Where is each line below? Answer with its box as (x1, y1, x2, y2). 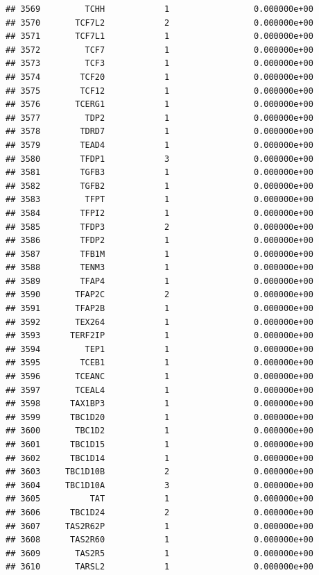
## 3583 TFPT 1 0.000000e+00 (6, 194, 313, 205)
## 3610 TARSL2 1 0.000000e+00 (6, 562, 313, 572)
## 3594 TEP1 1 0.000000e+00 (6, 344, 313, 354)
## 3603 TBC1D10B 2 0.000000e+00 (6, 467, 313, 477)
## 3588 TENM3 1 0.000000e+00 (6, 262, 313, 273)
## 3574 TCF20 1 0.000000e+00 (6, 72, 313, 82)
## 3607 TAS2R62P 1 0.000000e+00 (6, 521, 313, 531)
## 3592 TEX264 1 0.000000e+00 (6, 317, 313, 327)
